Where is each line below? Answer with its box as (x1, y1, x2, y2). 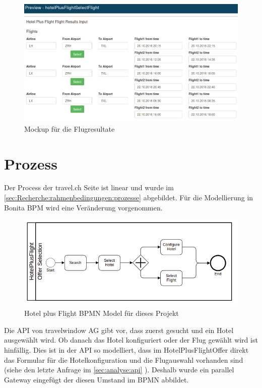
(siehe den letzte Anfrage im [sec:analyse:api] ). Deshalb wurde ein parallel (4, 364, 234, 375)
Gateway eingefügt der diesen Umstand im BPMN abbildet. (4, 374, 189, 384)
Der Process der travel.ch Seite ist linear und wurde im (4, 182, 174, 193)
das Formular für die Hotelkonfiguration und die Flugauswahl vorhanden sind (4, 354, 243, 365)
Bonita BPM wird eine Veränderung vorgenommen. (4, 202, 163, 212)
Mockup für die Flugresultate (24, 123, 115, 134)
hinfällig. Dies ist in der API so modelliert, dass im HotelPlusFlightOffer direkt (4, 345, 249, 355)
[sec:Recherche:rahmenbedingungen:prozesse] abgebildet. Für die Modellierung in (4, 192, 253, 203)
